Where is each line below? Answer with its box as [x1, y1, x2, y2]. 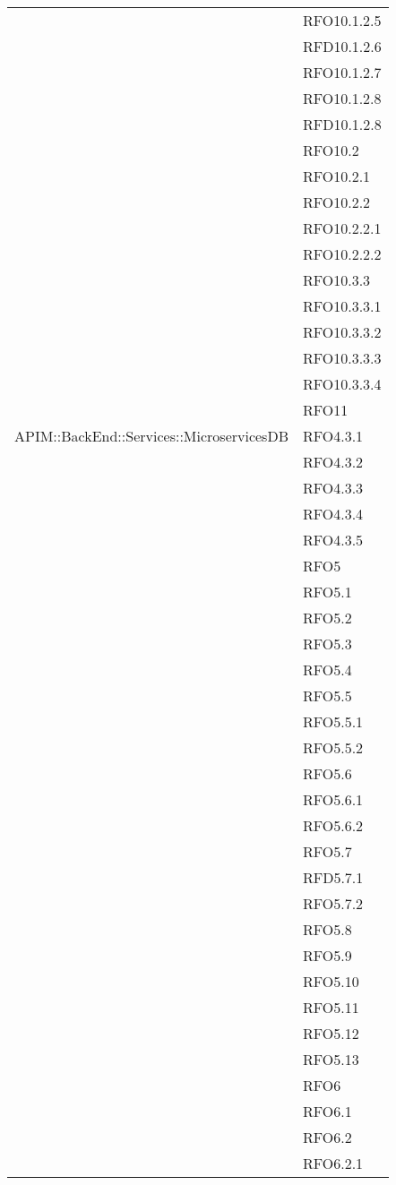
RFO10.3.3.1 [302, 296, 382, 316]
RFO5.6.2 [302, 815, 364, 836]
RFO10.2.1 [302, 166, 371, 186]
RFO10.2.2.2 [302, 244, 382, 264]
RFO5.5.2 [302, 737, 364, 758]
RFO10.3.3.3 [302, 348, 382, 368]
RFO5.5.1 [302, 711, 364, 732]
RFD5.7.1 [302, 867, 364, 888]
